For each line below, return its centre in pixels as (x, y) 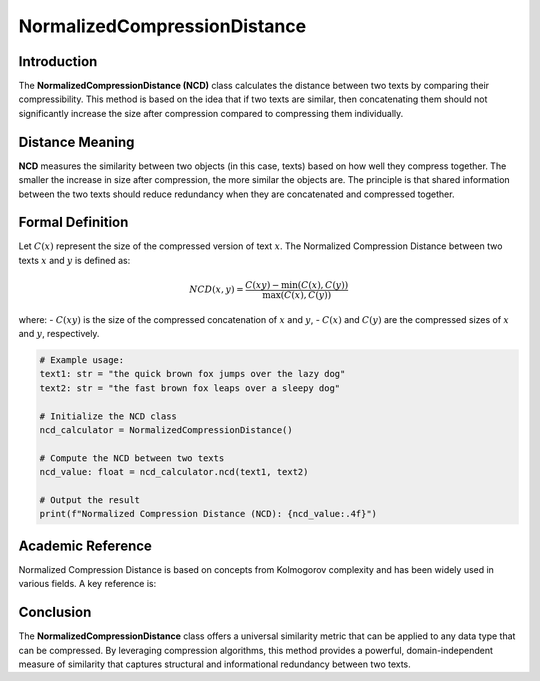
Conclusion (55, 612)
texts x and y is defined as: (74, 260)
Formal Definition (73, 222)
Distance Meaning (76, 141)
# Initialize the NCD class (108, 416)
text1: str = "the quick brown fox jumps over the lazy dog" (192, 374)
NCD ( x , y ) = (216, 289)
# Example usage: (82, 360)
